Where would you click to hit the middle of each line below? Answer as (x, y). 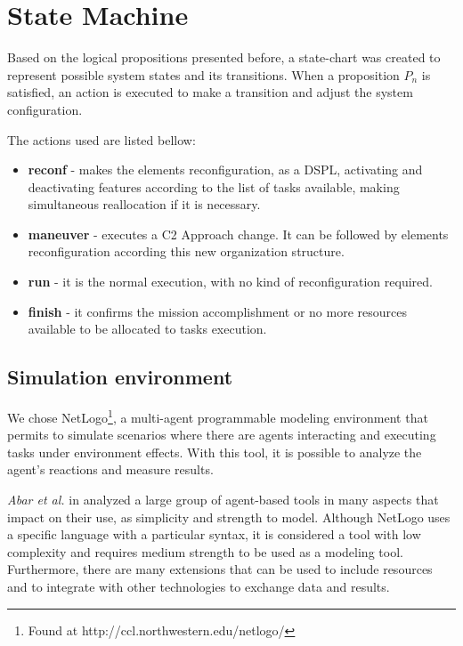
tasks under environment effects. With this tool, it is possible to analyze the (215, 452)
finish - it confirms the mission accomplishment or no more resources (218, 311)
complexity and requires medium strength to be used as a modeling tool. (205, 551)
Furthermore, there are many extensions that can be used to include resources (220, 569)
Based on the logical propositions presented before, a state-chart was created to (224, 57)
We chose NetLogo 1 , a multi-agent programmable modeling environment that (218, 416)
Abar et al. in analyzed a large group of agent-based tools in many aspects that (223, 500)
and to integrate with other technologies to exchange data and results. (199, 587)
